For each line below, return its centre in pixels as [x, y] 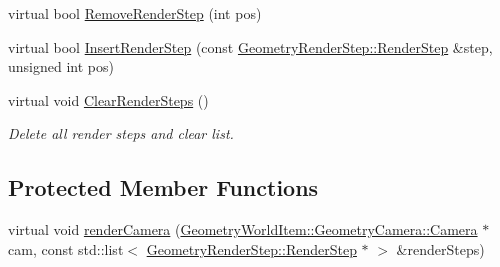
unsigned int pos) [61, 66]
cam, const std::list [66, 248]
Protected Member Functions [163, 187]
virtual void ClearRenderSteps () [108, 99]
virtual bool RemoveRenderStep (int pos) [135, 13]
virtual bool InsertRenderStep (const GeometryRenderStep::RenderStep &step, [250, 46]
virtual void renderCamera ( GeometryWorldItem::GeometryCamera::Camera [243, 229]
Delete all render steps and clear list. [121, 133]
